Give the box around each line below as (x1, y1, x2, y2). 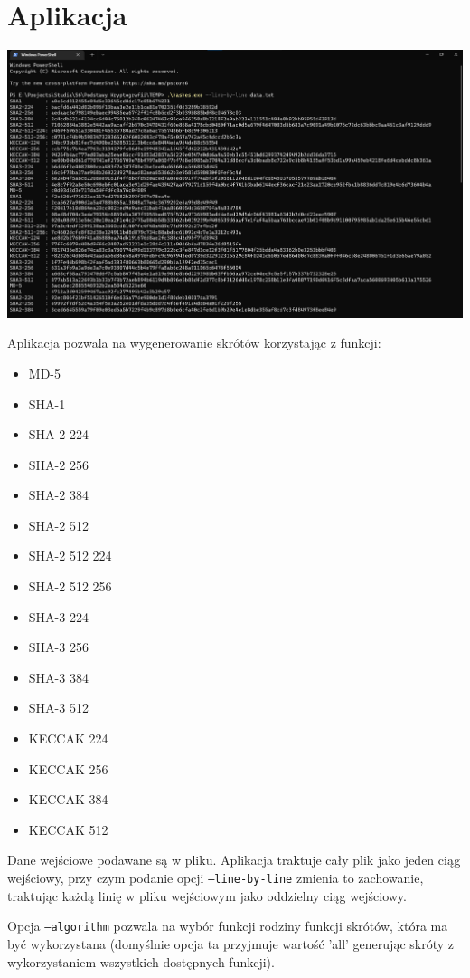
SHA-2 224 (28, 425, 89, 444)
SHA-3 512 (28, 698, 89, 717)
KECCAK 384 (28, 790, 108, 809)
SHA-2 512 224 (28, 546, 112, 565)
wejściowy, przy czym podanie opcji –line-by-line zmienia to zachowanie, (7, 868, 424, 887)
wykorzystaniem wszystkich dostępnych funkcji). (7, 952, 275, 971)
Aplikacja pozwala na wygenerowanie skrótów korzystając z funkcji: (7, 333, 381, 352)
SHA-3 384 (28, 667, 89, 686)
